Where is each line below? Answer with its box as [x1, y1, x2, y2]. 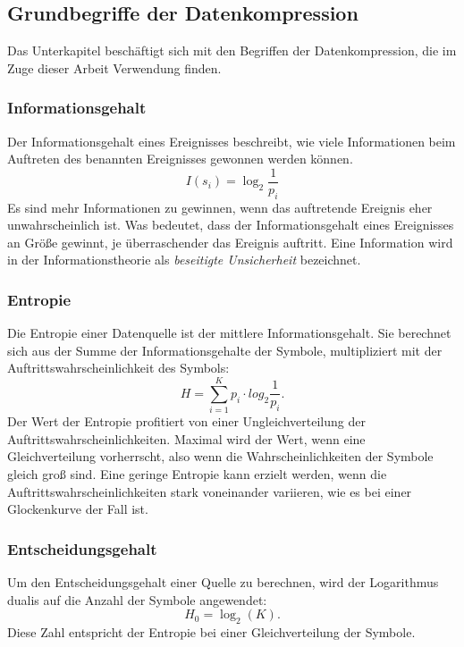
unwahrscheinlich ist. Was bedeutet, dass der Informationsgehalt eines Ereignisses [7, 215, 454, 234]
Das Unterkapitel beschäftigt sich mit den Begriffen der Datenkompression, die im [7, 41, 457, 60]
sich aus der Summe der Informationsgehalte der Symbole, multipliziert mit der [7, 340, 443, 359]
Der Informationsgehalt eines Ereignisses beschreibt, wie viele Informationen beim [7, 131, 456, 150]
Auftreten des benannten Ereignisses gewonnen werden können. [7, 149, 353, 168]
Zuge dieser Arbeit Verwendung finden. [7, 58, 222, 77]
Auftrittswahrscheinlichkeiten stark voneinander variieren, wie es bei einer [7, 482, 412, 500]
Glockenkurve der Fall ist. [7, 500, 148, 518]
